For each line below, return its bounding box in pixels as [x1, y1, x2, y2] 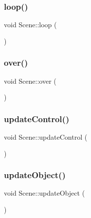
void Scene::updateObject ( [4, 188, 85, 198]
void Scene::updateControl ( [4, 132, 88, 142]
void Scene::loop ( [4, 19, 57, 30]
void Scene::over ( [4, 75, 56, 86]
